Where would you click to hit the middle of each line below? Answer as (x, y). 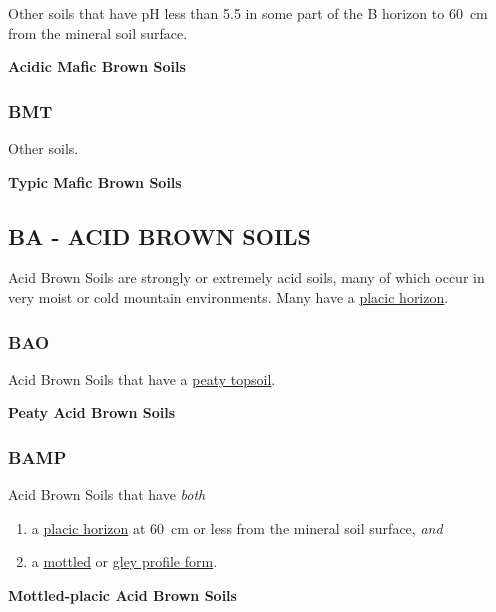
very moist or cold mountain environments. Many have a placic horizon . (228, 296)
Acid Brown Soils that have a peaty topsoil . (142, 378)
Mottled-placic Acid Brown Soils (122, 594)
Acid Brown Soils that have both (107, 494)
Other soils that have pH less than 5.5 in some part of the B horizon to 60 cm (248, 13)
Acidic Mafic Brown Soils (97, 66)
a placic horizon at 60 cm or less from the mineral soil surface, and (237, 527)
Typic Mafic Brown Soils (95, 181)
